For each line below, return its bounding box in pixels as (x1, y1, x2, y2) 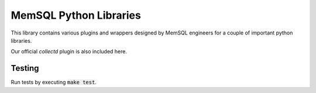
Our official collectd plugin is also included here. (11, 48, 127, 55)
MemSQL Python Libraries (11, 9, 142, 22)
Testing (11, 63, 39, 73)
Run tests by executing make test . (11, 79, 97, 86)
